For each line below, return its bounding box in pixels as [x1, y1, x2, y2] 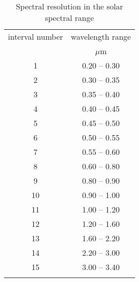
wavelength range [70, 31, 131, 42]
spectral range [45, 12, 94, 23]
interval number [8, 31, 63, 42]
